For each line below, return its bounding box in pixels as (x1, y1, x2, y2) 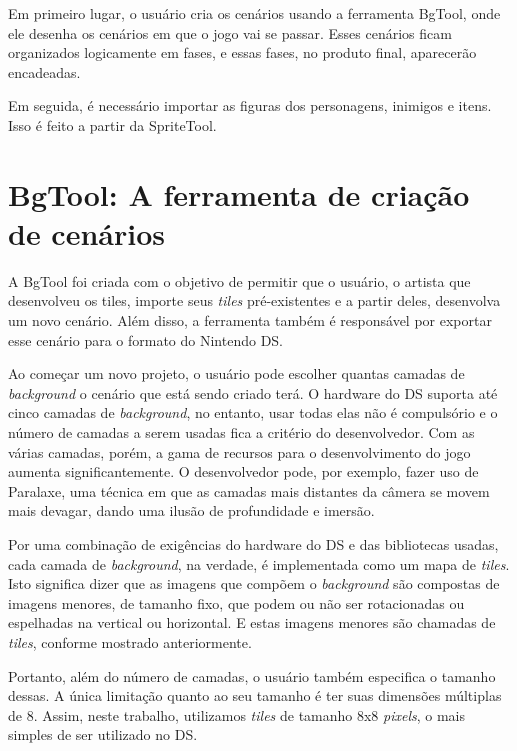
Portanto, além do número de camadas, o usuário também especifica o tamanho (8, 665, 496, 686)
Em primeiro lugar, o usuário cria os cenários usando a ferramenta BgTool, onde (8, 3, 501, 23)
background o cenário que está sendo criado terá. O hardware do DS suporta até (8, 382, 498, 403)
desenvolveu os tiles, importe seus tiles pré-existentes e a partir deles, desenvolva (8, 290, 501, 311)
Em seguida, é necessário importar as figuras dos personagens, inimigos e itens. (8, 95, 492, 116)
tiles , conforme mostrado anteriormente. (8, 631, 252, 652)
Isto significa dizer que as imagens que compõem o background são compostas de (8, 573, 500, 594)
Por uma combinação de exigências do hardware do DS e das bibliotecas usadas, (8, 534, 499, 554)
